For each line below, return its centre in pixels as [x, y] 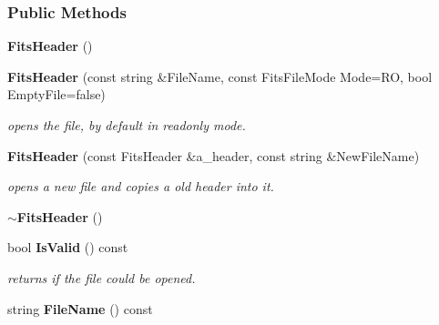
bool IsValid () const [68, 247]
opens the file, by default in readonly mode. [127, 125]
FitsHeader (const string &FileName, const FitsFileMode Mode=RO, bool [220, 76]
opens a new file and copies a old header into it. [141, 186]
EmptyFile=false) [56, 94]
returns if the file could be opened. [102, 277]
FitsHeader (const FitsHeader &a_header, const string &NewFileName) [214, 155]
